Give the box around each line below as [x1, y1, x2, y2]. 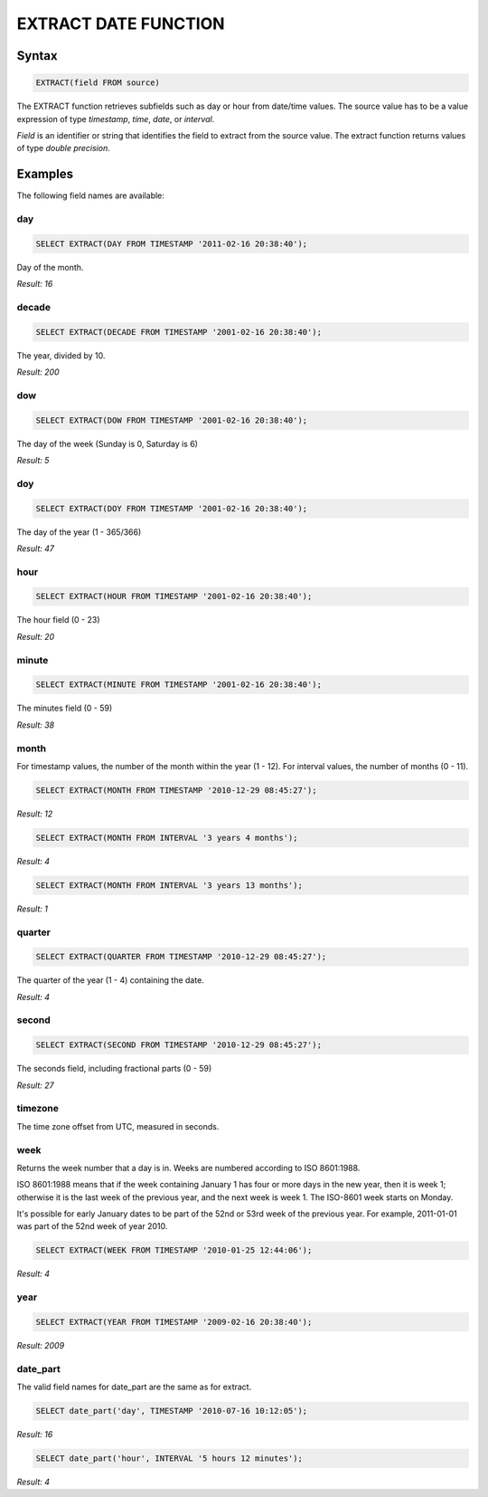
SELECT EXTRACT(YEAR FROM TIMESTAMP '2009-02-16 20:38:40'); [35, 1317, 313, 1327]
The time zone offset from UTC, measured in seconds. [16, 1120, 220, 1131]
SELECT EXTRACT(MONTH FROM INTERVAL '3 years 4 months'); [35, 833, 298, 843]
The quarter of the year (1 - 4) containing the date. [16, 975, 205, 986]
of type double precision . [16, 143, 110, 154]
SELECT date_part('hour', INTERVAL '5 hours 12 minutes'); [35, 1454, 303, 1464]
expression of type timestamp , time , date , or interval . [16, 113, 215, 124]
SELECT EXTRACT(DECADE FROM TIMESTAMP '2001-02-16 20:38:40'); [35, 327, 323, 337]
